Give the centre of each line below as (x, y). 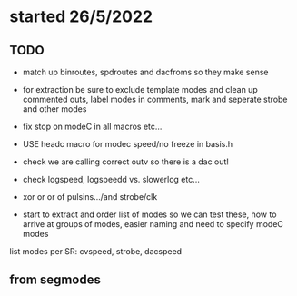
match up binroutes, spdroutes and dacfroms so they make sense (145, 72)
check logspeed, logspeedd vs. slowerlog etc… (111, 179)
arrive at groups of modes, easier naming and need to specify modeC (153, 224)
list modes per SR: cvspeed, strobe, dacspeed (96, 251)
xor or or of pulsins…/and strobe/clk (90, 197)
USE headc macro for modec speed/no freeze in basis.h (128, 144)
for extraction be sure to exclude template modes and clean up (140, 89)
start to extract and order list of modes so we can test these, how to (149, 214)
